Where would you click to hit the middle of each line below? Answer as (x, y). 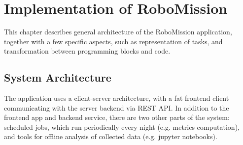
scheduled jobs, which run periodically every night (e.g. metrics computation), (122, 127)
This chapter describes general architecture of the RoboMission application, (118, 32)
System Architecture (58, 77)
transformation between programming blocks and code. (87, 51)
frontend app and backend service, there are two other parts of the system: (117, 117)
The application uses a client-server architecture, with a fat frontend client (117, 98)
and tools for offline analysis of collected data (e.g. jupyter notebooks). (111, 136)
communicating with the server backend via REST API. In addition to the (117, 107)
